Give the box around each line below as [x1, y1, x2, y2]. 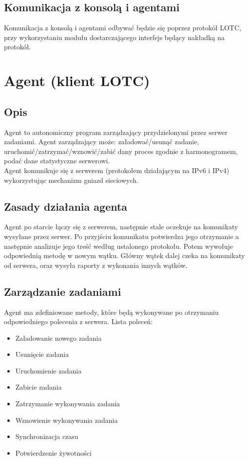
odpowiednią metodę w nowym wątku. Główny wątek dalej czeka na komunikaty [4, 250, 245, 261]
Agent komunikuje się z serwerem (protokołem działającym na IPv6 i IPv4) [4, 165, 230, 175]
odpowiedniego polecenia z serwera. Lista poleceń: [4, 316, 153, 327]
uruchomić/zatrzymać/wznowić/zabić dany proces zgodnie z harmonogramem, [4, 146, 238, 156]
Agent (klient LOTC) [4, 70, 150, 90]
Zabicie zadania [15, 382, 62, 392]
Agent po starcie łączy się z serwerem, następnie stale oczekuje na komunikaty [4, 221, 238, 232]
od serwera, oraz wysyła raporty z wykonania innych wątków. [4, 260, 188, 270]
